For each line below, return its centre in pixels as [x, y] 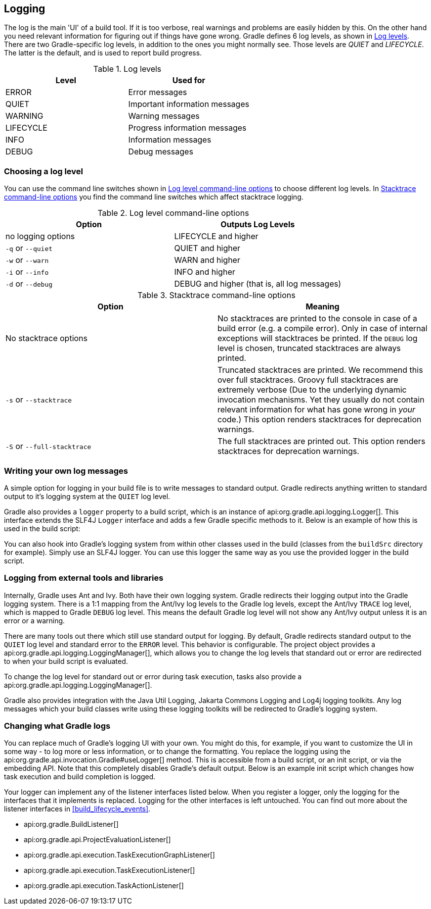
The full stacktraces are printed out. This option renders [322, 441]
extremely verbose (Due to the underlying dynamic [312, 390]
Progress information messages [187, 128]
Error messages [158, 92]
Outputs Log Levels [258, 225]
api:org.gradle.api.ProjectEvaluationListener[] [97, 840]
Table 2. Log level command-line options [173, 213]
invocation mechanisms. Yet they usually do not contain [321, 400]
